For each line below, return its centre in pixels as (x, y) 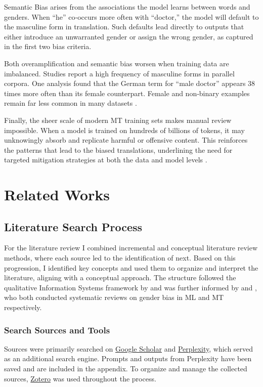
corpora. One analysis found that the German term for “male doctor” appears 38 (130, 83)
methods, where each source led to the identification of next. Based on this (120, 258)
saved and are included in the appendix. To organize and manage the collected (126, 369)
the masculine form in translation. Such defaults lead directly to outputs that (124, 27)
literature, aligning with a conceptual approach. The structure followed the (120, 277)
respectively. (23, 307)
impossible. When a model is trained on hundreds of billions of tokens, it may (124, 130)
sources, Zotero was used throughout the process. (80, 378)
